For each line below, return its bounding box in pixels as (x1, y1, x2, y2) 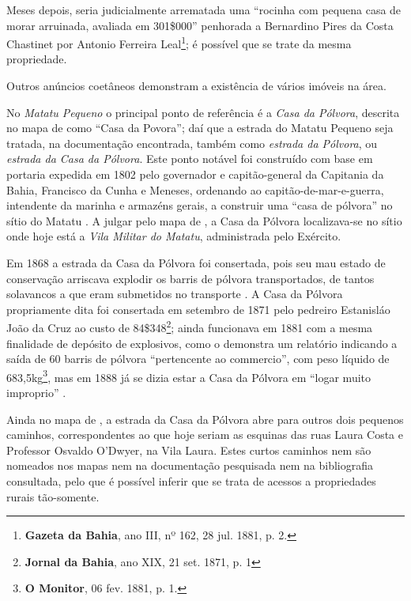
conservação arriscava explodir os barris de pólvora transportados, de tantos (6, 270, 375, 286)
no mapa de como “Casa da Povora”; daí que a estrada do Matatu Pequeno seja (6, 119, 394, 136)
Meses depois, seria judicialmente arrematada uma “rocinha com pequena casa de (6, 2, 402, 17)
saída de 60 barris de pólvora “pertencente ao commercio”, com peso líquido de (6, 350, 390, 367)
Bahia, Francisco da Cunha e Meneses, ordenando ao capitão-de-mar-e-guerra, (6, 181, 384, 198)
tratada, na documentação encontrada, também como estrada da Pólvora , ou (6, 134, 378, 151)
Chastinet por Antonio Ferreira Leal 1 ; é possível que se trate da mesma (6, 33, 352, 51)
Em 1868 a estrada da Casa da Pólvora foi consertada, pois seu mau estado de (6, 254, 386, 270)
